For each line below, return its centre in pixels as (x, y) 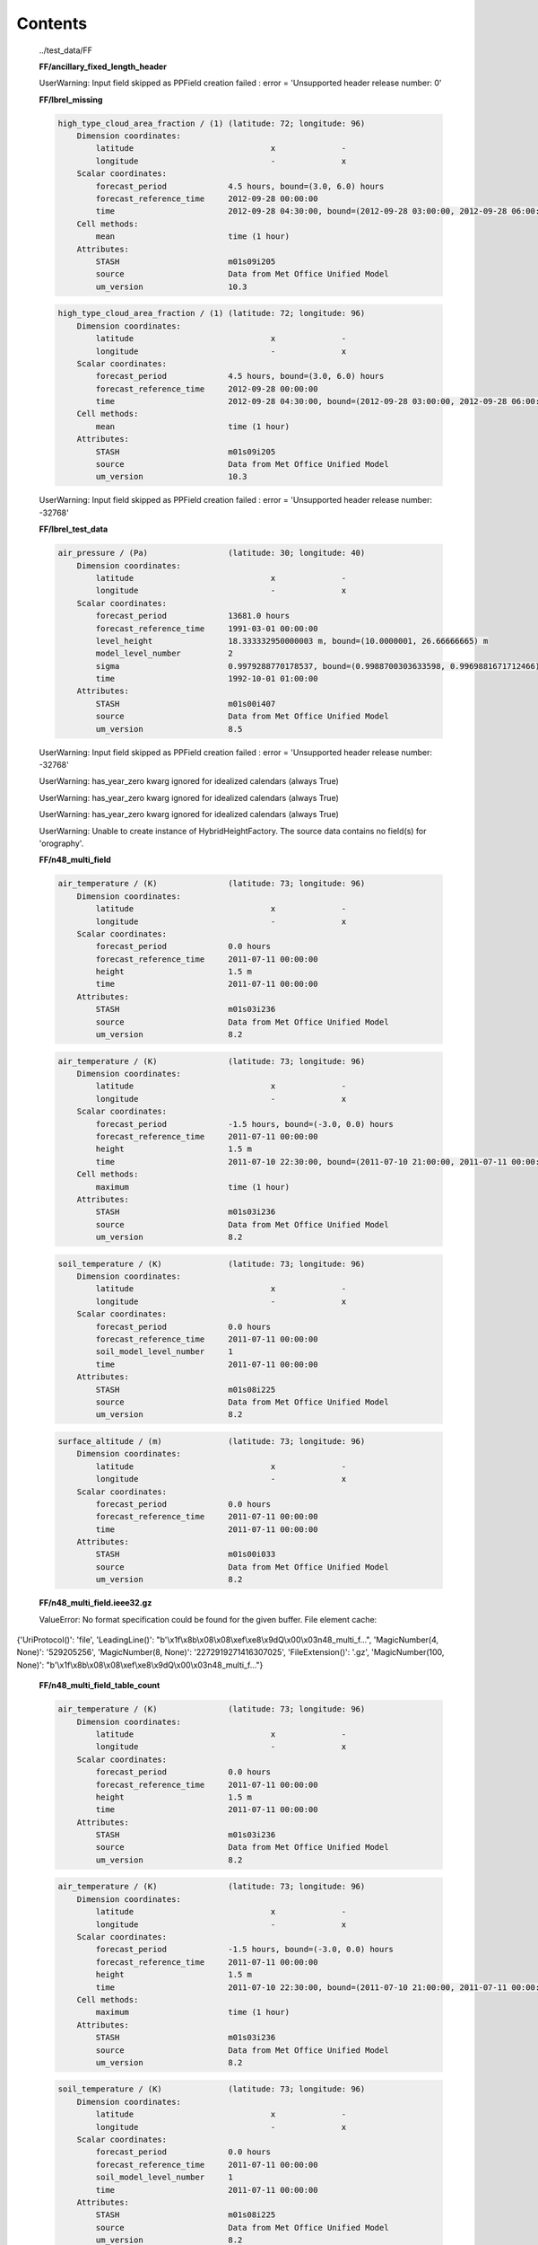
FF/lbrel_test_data (74, 529)
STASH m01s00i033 (186, 1554)
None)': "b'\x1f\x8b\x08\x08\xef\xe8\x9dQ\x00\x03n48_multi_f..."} (140, 1665)
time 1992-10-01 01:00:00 (207, 679)
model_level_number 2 (164, 654)
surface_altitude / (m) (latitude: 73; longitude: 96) (212, 1441)
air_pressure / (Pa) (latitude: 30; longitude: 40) (212, 553)
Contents (52, 23)
